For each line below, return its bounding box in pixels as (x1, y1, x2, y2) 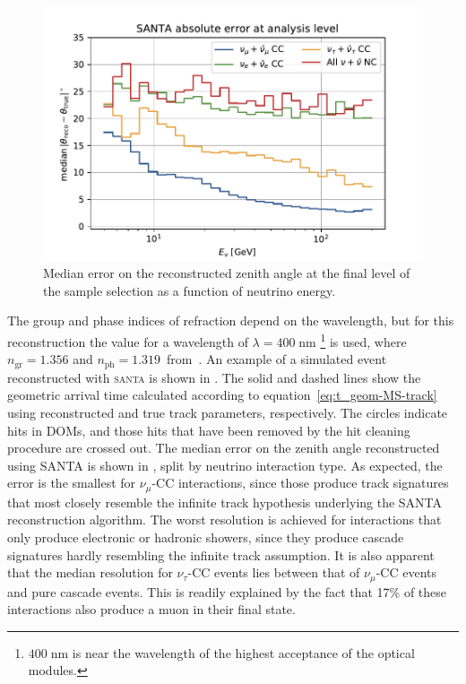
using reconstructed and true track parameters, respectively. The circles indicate (7, 403, 448, 421)
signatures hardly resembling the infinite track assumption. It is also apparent (7, 545, 435, 564)
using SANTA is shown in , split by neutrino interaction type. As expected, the (7, 455, 443, 474)
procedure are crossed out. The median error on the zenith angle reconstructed (7, 438, 440, 457)
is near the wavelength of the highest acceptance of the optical (72, 643, 415, 662)
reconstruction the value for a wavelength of (7, 332, 248, 351)
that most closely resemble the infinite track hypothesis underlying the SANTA (7, 492, 443, 511)
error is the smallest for (7, 473, 136, 492)
